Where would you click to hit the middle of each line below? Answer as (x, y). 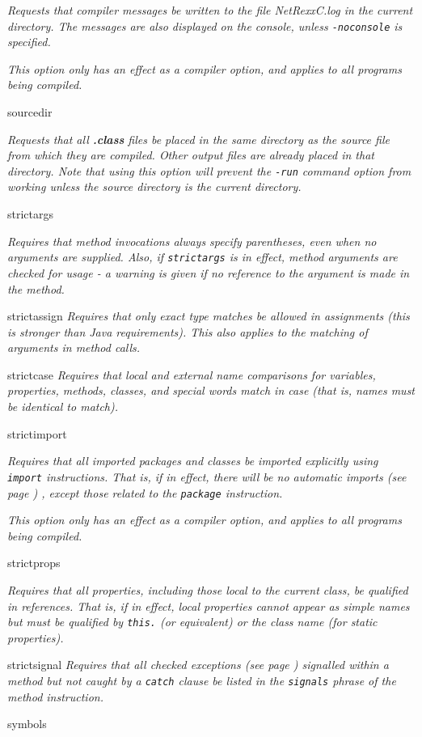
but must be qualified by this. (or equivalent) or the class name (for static (192, 622)
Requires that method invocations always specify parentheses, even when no (192, 241)
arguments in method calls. (74, 347)
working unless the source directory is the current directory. (154, 186)
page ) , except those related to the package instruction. (145, 492)
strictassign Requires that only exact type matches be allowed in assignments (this (209, 316)
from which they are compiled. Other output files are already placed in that (191, 155)
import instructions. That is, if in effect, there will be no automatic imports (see (207, 476)
